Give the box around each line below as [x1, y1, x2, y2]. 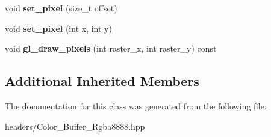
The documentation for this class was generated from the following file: [5, 99, 267, 112]
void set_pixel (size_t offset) [5, 2, 117, 14]
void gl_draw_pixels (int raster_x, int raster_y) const [5, 42, 217, 55]
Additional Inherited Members [5, 72, 199, 90]
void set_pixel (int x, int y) [5, 22, 112, 34]
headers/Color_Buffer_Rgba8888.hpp [5, 120, 145, 132]
